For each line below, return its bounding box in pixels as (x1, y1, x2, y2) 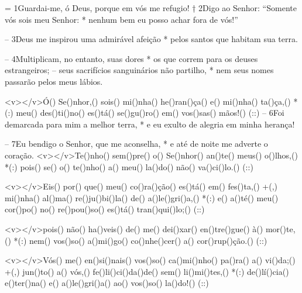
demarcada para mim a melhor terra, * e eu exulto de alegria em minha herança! (5, 118, 295, 130)
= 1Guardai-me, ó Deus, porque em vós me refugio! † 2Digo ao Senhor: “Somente (5, 2, 297, 13)
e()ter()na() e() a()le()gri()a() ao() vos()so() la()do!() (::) (5, 277, 209, 289)
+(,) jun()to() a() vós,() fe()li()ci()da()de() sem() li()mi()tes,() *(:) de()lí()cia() (5, 265, 289, 277)
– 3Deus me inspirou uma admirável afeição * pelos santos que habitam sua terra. (5, 33, 298, 45)
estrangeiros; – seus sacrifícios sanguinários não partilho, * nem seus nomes (5, 64, 274, 76)
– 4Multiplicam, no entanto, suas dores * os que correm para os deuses (5, 52, 258, 64)
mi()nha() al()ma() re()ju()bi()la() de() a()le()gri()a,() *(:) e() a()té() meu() (5, 191, 279, 204)
